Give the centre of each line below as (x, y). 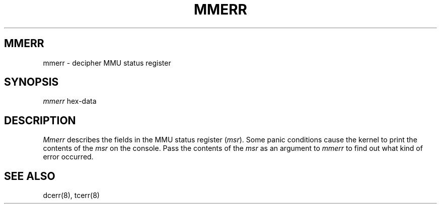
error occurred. (68, 157)
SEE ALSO (30, 176)
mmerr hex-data (70, 101)
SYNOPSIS (31, 82)
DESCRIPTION (40, 120)
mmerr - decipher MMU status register (107, 63)
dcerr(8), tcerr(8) (71, 195)
